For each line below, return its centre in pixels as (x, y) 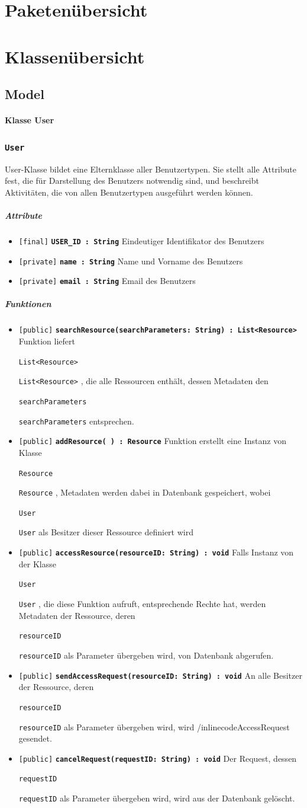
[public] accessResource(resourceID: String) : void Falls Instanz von (156, 552)
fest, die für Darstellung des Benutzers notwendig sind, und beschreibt (132, 181)
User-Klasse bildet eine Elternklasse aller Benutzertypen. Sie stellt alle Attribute (151, 169)
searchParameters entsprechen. (76, 421)
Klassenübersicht (75, 56)
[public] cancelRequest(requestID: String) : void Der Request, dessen (158, 758)
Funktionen (28, 304)
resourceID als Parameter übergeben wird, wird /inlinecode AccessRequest (154, 726)
